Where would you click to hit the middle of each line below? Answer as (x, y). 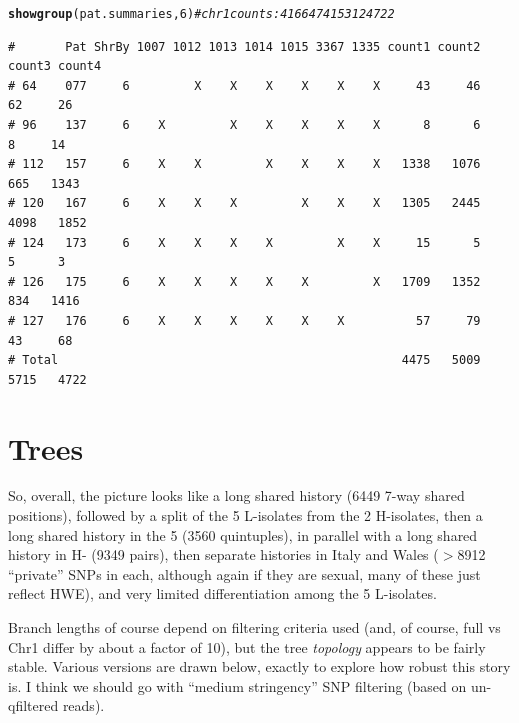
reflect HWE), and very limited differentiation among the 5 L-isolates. (222, 593)
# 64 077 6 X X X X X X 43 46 (244, 85)
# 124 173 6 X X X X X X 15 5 (244, 242)
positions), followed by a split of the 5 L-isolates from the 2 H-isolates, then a (245, 515)
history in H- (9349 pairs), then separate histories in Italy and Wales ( (223, 554)
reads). (83, 705)
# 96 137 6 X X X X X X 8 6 (244, 125)
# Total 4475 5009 (244, 360)
